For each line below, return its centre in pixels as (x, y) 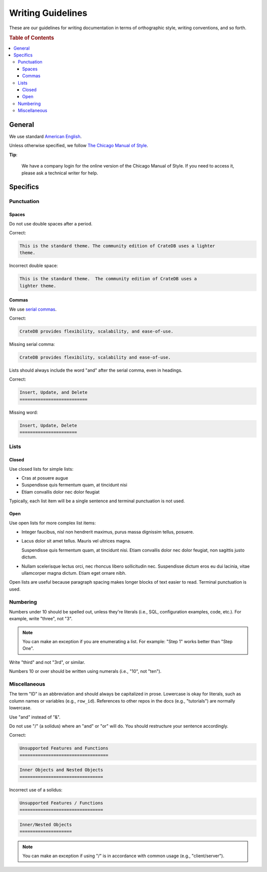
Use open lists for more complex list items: (52, 523)
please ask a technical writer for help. (60, 173)
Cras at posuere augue (45, 478)
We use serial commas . (33, 309)
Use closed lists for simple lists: (41, 469)
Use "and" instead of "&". (35, 717)
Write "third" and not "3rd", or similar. (47, 662)
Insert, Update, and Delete (53, 392)
